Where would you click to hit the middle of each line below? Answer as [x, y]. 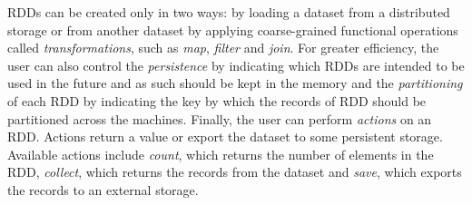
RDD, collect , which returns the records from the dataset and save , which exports [235, 172]
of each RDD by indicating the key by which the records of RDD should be [217, 100]
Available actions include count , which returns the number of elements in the [221, 154]
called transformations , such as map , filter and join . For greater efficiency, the [223, 48]
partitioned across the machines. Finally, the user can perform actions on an [220, 118]
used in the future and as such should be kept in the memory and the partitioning [235, 83]
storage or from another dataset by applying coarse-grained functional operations [233, 29]
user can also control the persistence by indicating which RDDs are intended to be [236, 65]
